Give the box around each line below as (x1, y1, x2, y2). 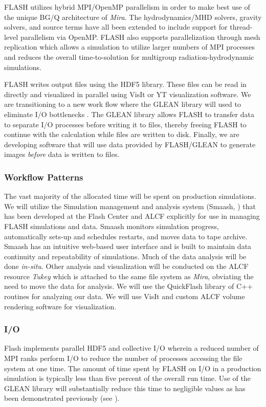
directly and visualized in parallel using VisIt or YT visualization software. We (4, 88, 251, 99)
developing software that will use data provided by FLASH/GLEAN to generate (4, 139, 256, 149)
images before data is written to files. (4, 149, 120, 160)
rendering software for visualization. (4, 301, 117, 311)
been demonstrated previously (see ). (4, 393, 120, 403)
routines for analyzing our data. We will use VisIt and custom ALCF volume (4, 291, 245, 302)
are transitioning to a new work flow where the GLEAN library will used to (4, 99, 241, 109)
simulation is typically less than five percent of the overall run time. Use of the (4, 373, 251, 383)
